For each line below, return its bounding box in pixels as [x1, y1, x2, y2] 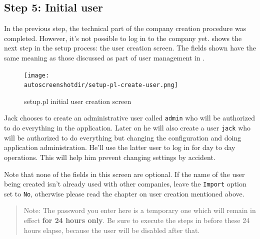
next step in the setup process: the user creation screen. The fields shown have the [4, 42, 256, 53]
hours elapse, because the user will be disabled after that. [23, 224, 200, 235]
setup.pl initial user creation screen [24, 95, 131, 106]
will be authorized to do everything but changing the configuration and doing [4, 132, 241, 142]
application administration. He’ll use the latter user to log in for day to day [4, 142, 235, 152]
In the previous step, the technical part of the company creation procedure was [4, 23, 246, 33]
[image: [24, 71, 49, 79]
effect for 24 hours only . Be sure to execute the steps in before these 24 [23, 215, 250, 225]
